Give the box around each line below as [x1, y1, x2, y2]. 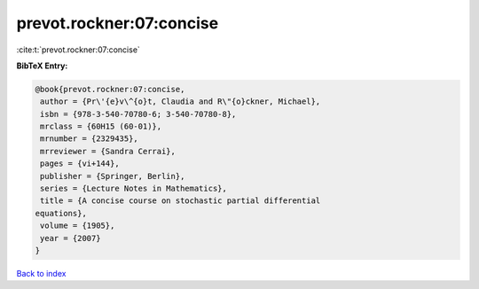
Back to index [16, 268, 67, 278]
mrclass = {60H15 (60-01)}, [40, 121, 162, 132]
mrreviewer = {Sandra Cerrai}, [40, 146, 177, 156]
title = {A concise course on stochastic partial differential [40, 196, 321, 206]
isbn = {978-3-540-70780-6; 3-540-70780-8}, [40, 109, 237, 119]
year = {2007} [40, 233, 101, 243]
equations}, [35, 208, 88, 218]
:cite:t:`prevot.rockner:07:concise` [16, 44, 141, 55]
